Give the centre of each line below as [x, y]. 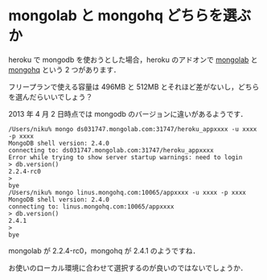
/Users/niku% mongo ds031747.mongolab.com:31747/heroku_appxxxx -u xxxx [133, 129]
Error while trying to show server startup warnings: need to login [125, 157]
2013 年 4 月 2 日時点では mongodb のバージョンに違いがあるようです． [128, 113]
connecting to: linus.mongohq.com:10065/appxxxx [91, 206]
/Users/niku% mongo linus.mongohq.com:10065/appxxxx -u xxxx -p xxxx [127, 192]
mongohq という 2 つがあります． [64, 69]
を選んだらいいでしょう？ [51, 97]
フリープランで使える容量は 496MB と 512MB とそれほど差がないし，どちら [134, 86]
